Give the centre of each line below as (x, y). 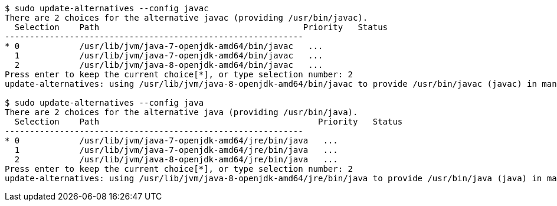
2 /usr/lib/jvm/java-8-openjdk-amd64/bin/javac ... (169, 65)
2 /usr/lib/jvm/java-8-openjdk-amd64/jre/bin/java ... (176, 159)
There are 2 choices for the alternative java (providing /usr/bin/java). (181, 112)
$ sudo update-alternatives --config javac (107, 8)
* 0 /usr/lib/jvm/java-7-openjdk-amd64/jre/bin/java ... (171, 140)
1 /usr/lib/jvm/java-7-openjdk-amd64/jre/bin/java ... (176, 150)
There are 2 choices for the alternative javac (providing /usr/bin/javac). (186, 18)
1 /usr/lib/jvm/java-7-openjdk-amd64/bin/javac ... (169, 55)
